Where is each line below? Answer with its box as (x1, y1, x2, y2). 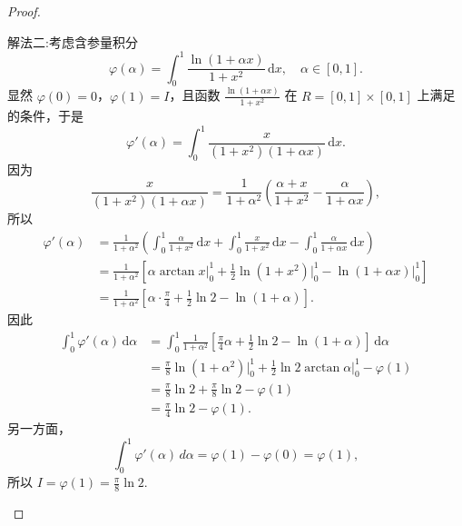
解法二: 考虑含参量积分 (7, 32, 138, 51)
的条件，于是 (7, 105, 84, 124)
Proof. (7, 2, 41, 20)
